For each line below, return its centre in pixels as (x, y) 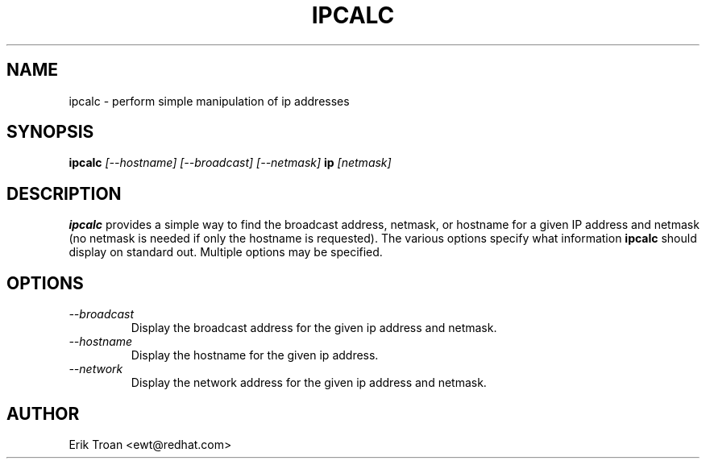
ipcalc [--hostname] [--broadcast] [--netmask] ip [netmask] (230, 163)
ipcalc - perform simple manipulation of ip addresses (209, 101)
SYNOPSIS (50, 132)
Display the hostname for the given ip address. (255, 355)
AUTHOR (43, 413)
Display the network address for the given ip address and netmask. (309, 383)
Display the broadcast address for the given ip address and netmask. (314, 328)
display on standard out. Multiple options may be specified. (226, 252)
